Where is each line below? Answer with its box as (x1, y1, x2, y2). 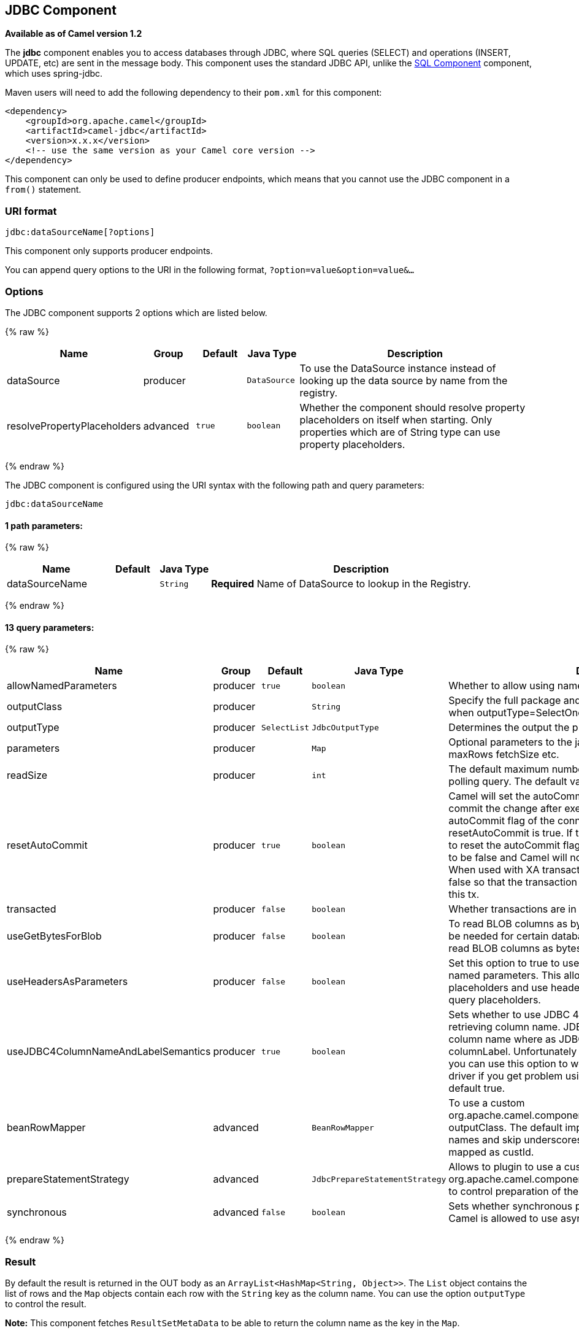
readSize (7, 769, 48, 782)
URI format (5, 204, 57, 217)
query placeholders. (448, 994, 541, 1007)
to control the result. (5, 1299, 86, 1310)
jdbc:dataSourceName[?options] (5, 227, 155, 238)
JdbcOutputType (312, 722, 379, 732)
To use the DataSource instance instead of (299, 361, 496, 374)
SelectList (261, 722, 310, 732)
